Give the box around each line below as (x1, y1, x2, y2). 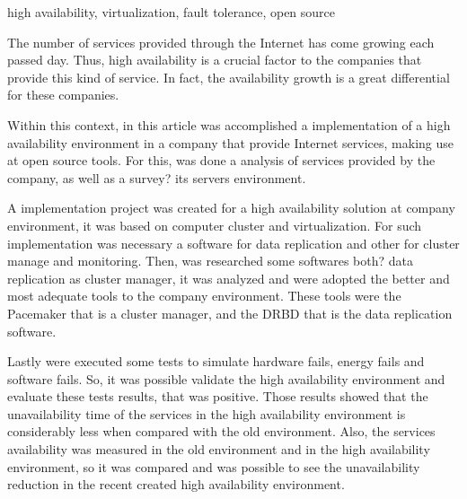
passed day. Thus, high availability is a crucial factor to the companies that (7, 50, 422, 69)
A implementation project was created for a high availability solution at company (7, 198, 455, 217)
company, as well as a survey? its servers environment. (7, 168, 306, 187)
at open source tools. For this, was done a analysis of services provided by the (7, 151, 436, 170)
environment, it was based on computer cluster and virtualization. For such (7, 215, 422, 234)
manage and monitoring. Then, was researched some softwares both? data (7, 251, 414, 270)
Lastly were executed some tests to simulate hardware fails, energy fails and (7, 352, 425, 371)
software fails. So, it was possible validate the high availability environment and (7, 369, 445, 388)
